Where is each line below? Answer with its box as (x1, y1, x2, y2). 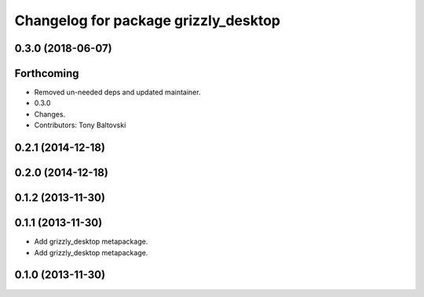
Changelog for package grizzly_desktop (14, 12, 280, 29)
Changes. (34, 109, 66, 119)
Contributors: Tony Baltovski (34, 120, 126, 130)
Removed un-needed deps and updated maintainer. (34, 87, 201, 97)
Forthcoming (14, 67, 79, 80)
